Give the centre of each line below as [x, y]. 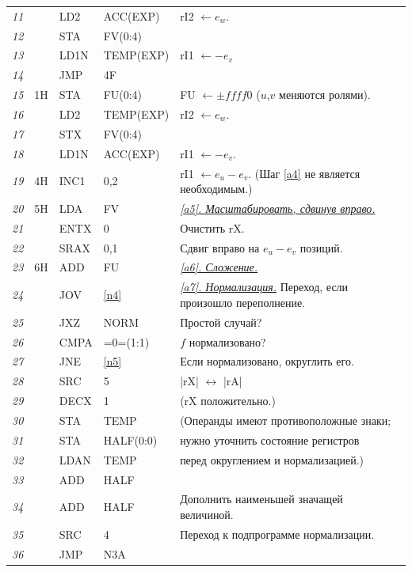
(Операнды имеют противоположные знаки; [286, 420]
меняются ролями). [325, 95]
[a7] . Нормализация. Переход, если [264, 287]
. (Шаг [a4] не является [304, 173]
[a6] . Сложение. [219, 267]
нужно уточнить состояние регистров [270, 439]
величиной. [207, 514]
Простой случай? [221, 322]
